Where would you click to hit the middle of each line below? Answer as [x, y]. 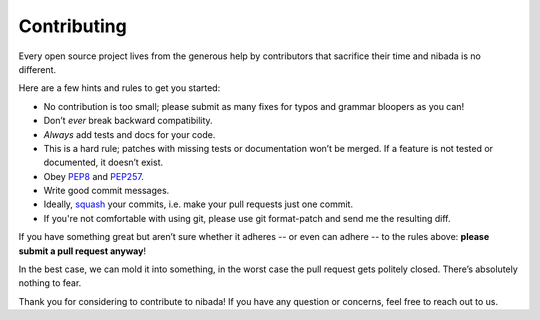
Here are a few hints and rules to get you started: [119, 88]
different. [37, 69]
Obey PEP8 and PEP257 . [93, 176]
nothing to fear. [50, 283]
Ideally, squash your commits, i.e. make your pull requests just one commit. [198, 204]
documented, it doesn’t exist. [103, 162]
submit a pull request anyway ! [82, 251]
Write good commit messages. [106, 191]
